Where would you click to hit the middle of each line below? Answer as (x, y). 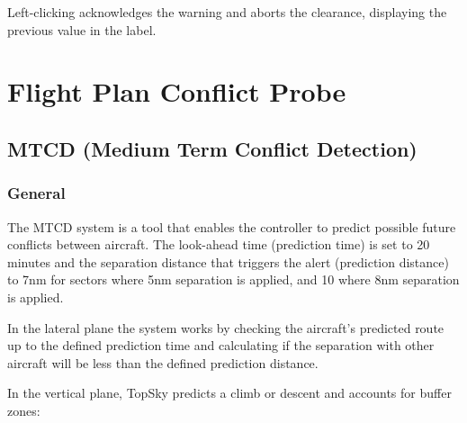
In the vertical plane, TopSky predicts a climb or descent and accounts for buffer (229, 393)
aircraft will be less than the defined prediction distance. (163, 362)
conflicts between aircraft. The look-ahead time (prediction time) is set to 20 (219, 244)
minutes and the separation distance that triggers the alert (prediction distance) (228, 261)
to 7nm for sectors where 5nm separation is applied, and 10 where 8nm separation (233, 279)
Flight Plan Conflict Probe (177, 91)
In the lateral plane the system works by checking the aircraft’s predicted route (226, 327)
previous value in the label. (82, 29)
